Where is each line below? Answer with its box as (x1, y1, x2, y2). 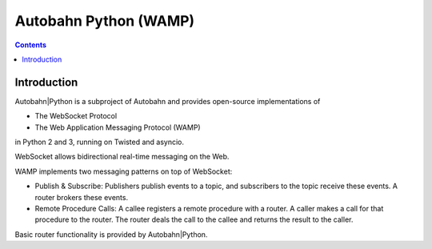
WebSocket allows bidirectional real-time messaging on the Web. (14, 152, 230, 162)
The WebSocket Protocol (34, 111, 118, 121)
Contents (14, 40, 47, 50)
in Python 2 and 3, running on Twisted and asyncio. (14, 137, 184, 147)
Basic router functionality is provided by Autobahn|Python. (14, 229, 208, 239)
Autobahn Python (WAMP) (14, 12, 195, 30)
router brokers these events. (34, 192, 128, 202)
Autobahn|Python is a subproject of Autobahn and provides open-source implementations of (14, 96, 321, 106)
